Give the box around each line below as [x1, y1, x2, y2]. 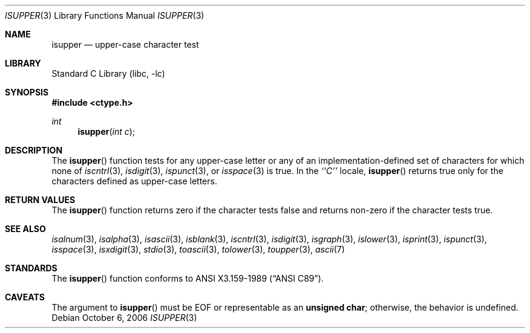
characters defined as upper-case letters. [51, 176, 217, 186]
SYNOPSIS [5, 87, 49, 97]
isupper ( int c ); [77, 126, 136, 137]
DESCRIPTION [5, 145, 63, 155]
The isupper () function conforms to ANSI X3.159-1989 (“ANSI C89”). [51, 273, 324, 283]
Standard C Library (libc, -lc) [51, 68, 165, 79]
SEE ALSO [5, 224, 46, 234]
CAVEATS [5, 292, 45, 302]
